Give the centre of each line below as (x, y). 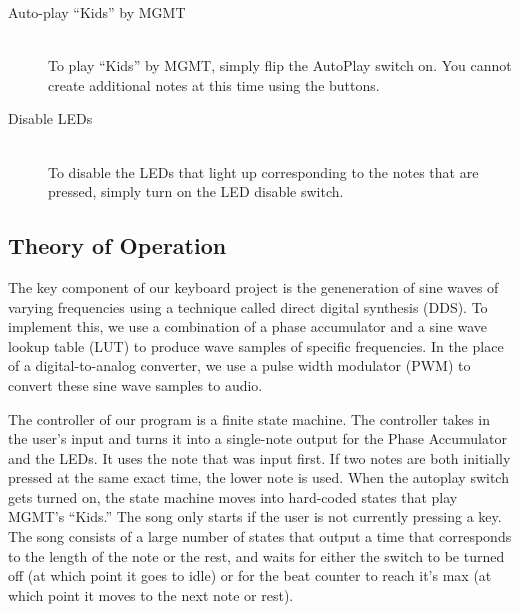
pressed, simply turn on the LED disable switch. (196, 191)
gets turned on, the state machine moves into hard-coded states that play (233, 496)
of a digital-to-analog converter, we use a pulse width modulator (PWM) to (239, 365)
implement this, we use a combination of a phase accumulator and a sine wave (248, 326)
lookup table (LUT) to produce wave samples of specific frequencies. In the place (256, 345)
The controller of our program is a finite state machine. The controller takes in (249, 418)
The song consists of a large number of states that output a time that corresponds (260, 536)
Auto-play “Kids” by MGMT (97, 12)
